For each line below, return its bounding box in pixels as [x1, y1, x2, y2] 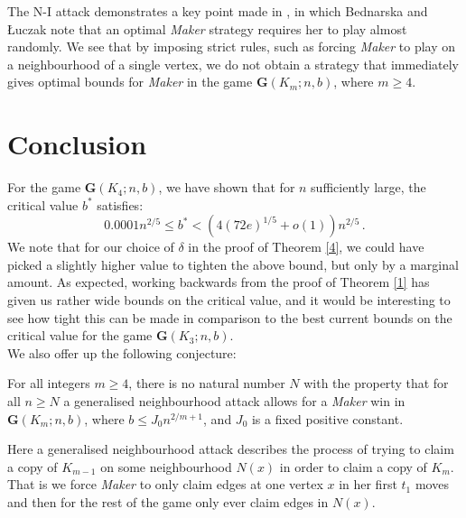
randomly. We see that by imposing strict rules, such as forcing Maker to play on [7, 37, 456, 56]
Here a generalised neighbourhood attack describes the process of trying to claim [7, 439, 454, 458]
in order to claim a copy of [279, 457, 427, 476]
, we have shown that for [158, 178, 295, 197]
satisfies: [97, 195, 144, 214]
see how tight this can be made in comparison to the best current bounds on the [7, 308, 452, 327]
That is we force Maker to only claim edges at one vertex [7, 475, 323, 494]
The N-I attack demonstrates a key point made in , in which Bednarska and [7, 2, 428, 20]
